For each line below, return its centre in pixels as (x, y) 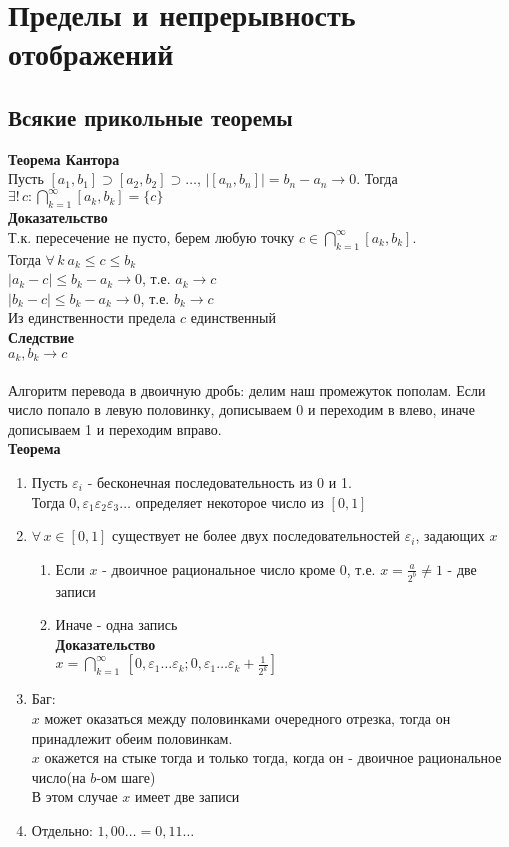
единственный (233, 317)
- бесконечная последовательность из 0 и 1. (219, 482)
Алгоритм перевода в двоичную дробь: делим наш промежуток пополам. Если (247, 389)
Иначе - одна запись (116, 624)
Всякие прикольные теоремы (150, 116)
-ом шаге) (126, 776)
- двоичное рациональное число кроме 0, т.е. (239, 568)
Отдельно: (62, 830)
